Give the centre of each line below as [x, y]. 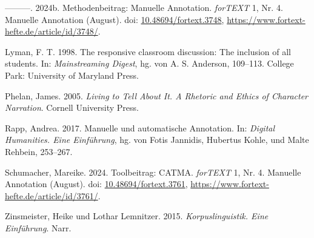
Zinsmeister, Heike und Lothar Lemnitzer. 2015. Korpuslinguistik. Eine [137, 216]
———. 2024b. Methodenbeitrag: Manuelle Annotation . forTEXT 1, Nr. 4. [144, 7]
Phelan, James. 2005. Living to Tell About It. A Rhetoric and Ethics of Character [157, 95]
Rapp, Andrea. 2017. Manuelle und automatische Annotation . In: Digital [140, 127]
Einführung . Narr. [38, 227]
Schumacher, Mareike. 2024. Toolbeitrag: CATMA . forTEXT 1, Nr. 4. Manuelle [153, 172]
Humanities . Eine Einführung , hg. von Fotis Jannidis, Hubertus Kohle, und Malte [157, 140]
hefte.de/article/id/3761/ [52, 195]
